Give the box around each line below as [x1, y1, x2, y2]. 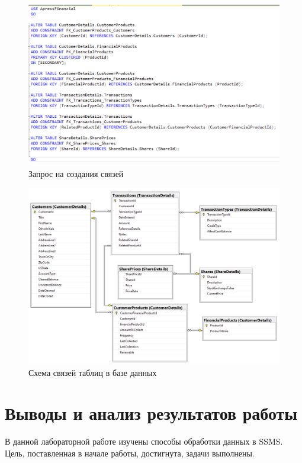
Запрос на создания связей [28, 167, 124, 179]
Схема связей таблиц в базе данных [28, 366, 157, 378]
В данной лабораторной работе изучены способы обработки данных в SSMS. [5, 435, 283, 448]
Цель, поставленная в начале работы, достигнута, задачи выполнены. [5, 447, 255, 459]
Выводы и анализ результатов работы [5, 401, 298, 425]
